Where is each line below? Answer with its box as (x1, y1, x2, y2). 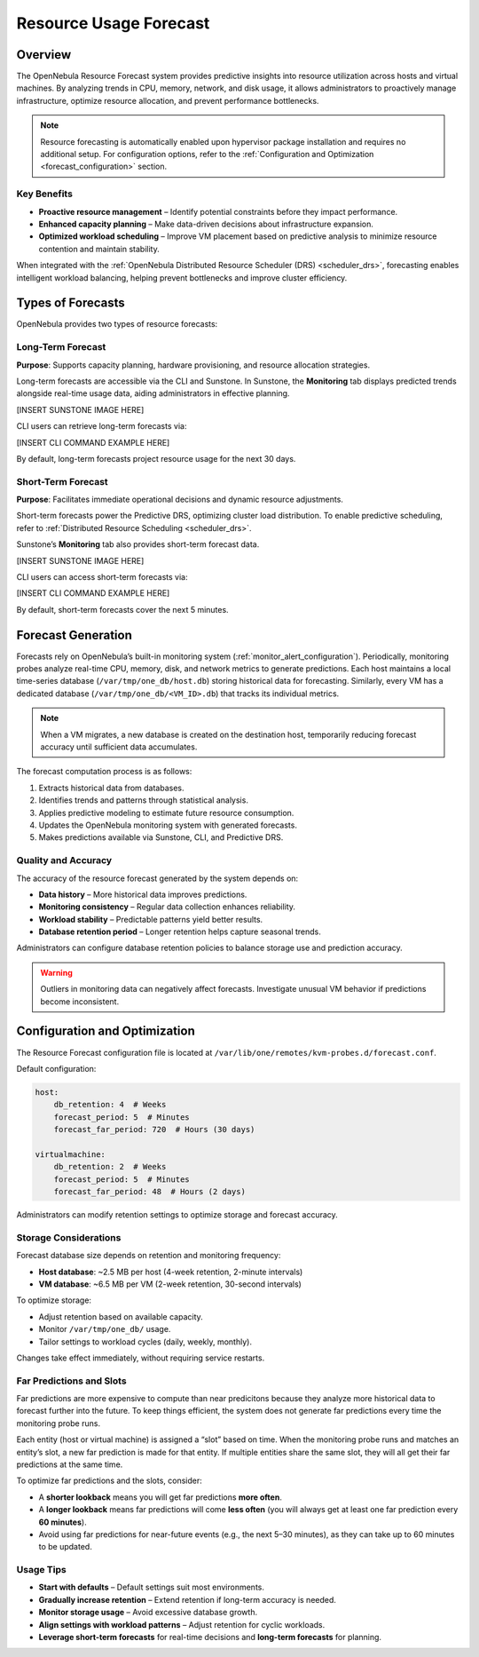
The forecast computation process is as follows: (16, 766, 192, 777)
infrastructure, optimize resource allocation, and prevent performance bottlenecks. (16, 95, 319, 106)
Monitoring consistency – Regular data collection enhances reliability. (38, 901, 296, 912)
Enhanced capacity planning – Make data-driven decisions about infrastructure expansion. (38, 218, 374, 229)
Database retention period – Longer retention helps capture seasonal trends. (38, 926, 321, 937)
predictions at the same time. (16, 1459, 123, 1470)
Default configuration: (16, 1063, 97, 1074)
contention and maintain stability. (38, 243, 160, 254)
